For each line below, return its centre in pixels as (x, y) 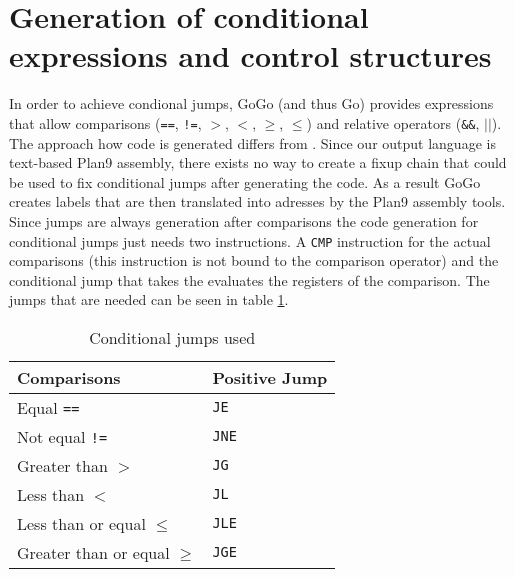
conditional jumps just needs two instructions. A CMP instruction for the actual (250, 240)
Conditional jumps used (172, 337)
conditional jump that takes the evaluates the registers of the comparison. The (249, 279)
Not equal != (62, 436)
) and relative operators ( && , (393, 122)
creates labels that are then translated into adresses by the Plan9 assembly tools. (257, 201)
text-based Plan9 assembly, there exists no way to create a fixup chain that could (258, 162)
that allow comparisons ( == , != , (105, 122)
